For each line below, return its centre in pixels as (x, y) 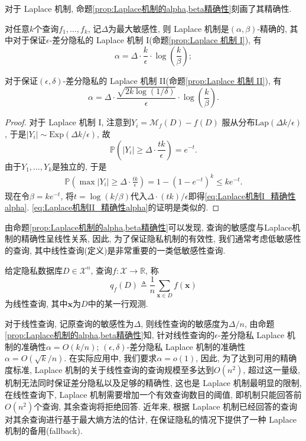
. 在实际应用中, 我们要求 (110, 358)
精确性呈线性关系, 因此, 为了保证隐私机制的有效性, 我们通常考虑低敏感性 (161, 239)
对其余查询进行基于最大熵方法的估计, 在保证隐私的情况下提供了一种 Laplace (151, 419)
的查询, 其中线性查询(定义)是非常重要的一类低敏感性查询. (115, 250)
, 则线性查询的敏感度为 (185, 323)
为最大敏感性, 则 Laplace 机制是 (169, 28)
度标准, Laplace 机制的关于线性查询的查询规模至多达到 (110, 370)
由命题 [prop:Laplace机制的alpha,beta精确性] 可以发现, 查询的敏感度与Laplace (149, 227)
